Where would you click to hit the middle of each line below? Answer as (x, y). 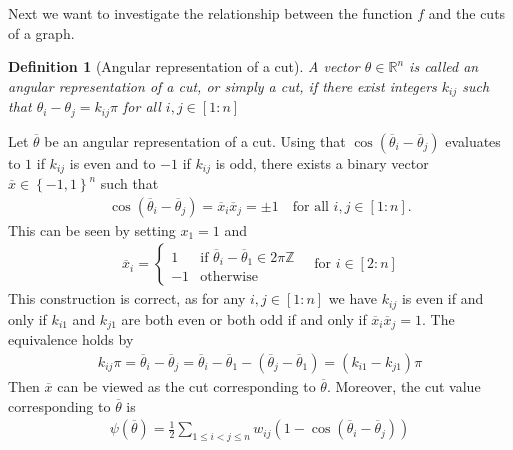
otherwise (229, 277)
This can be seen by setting (92, 229)
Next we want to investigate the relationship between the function (210, 13)
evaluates (473, 140)
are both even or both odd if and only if (244, 318)
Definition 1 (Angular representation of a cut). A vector (184, 66)
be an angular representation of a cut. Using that (195, 140)
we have (353, 298)
